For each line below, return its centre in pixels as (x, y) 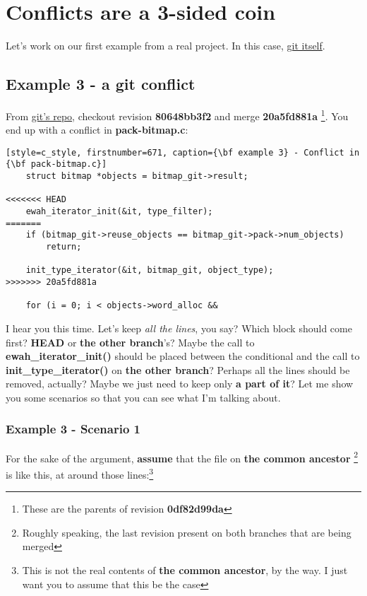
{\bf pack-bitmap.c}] (56, 164)
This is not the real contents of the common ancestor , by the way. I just (185, 570)
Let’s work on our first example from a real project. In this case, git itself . (166, 46)
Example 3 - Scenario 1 (73, 429)
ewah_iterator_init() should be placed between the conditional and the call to (183, 356)
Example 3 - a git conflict (101, 84)
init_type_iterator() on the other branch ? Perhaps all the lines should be (178, 369)
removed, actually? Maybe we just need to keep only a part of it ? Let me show (180, 384)
